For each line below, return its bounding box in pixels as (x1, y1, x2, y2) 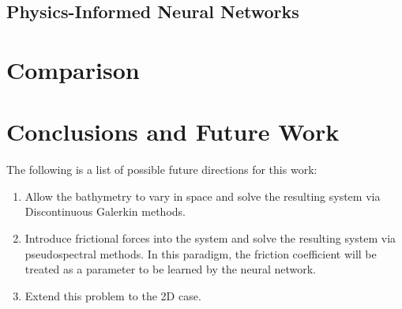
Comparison (6, 53, 140, 85)
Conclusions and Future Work (6, 115, 340, 148)
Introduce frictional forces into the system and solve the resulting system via (24, 230, 396, 247)
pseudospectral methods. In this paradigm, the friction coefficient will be (24, 245, 377, 262)
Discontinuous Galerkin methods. (24, 203, 186, 220)
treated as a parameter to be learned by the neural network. (24, 261, 316, 277)
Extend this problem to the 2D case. (24, 287, 201, 303)
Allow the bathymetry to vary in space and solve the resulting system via (24, 187, 381, 204)
